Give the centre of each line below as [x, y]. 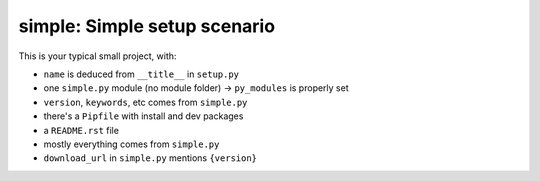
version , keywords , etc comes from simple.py [145, 102]
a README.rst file [81, 130]
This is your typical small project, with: [97, 56]
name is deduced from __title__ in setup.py [141, 74]
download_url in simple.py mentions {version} [150, 158]
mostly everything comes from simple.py [131, 144]
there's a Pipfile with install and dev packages [143, 116]
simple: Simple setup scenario [146, 26]
